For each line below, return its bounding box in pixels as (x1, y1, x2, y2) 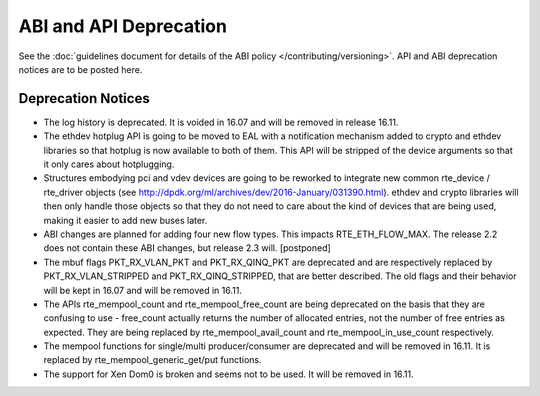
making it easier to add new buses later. (43, 214, 208, 226)
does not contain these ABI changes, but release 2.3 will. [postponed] (43, 242, 332, 254)
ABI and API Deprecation (18, 15, 227, 37)
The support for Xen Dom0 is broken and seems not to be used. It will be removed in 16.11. (43, 368, 414, 380)
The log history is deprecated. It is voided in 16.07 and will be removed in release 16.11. (43, 116, 399, 128)
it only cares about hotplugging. (43, 158, 175, 170)
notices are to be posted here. (18, 63, 143, 75)
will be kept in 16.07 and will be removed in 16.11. (43, 284, 242, 296)
